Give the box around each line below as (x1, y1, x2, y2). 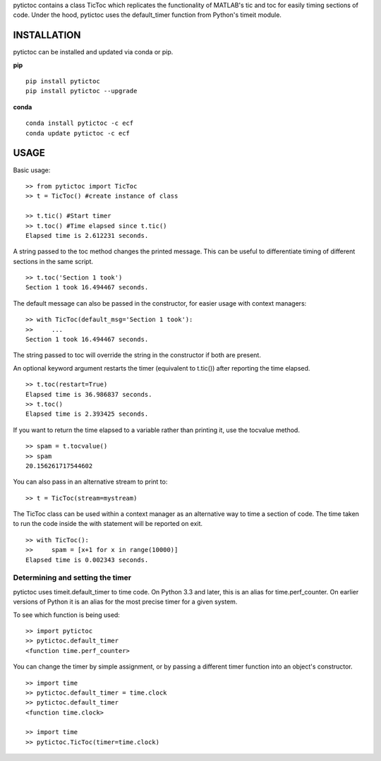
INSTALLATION (13, 29, 81, 42)
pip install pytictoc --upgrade (25, 87, 138, 95)
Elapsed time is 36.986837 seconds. (25, 390, 152, 398)
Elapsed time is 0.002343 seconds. (25, 556, 149, 564)
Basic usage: (13, 166, 51, 174)
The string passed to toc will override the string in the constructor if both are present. (13, 351, 261, 359)
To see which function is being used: (13, 611, 120, 619)
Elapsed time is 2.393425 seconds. (25, 410, 149, 418)
